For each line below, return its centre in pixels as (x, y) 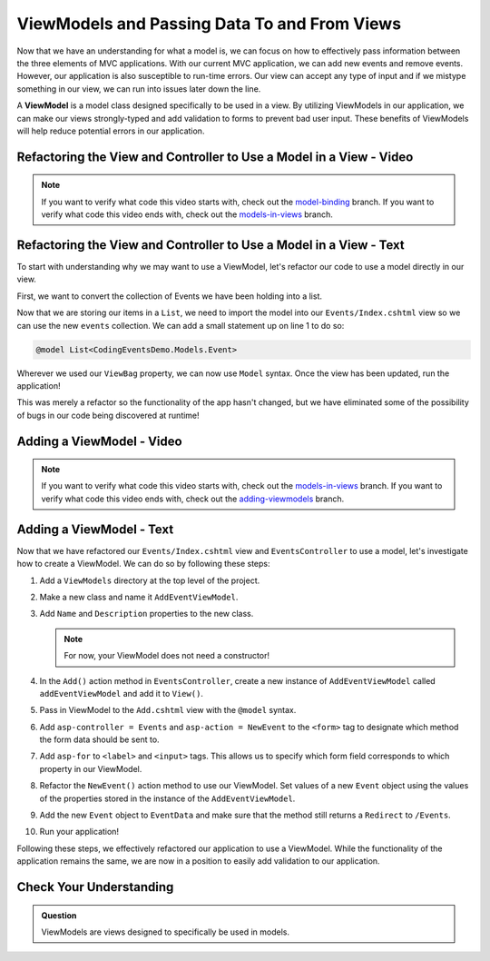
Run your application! (79, 832)
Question (59, 915)
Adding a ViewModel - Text (95, 529)
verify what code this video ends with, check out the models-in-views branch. (187, 214)
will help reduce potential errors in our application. (111, 131)
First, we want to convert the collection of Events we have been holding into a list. (169, 296)
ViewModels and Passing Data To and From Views (209, 24)
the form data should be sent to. (99, 739)
